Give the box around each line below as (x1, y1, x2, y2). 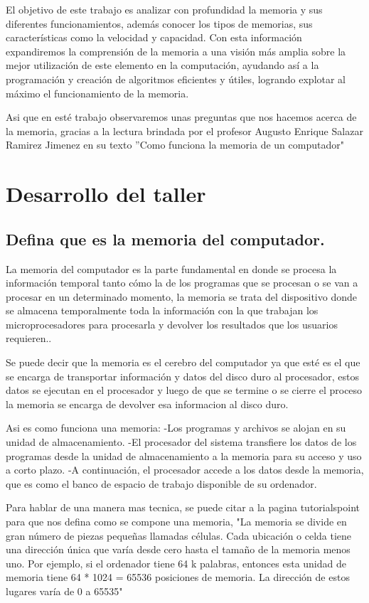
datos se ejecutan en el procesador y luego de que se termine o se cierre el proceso (6, 383, 363, 397)
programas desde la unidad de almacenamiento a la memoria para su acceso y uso (6, 448, 362, 463)
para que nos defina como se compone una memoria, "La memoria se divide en (6, 514, 347, 529)
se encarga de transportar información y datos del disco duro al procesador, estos (6, 368, 360, 383)
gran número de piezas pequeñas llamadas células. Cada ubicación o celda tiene (6, 528, 352, 543)
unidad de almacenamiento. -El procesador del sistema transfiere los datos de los (6, 434, 357, 449)
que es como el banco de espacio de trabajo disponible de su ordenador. (6, 476, 317, 491)
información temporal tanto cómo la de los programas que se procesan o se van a (6, 275, 358, 290)
